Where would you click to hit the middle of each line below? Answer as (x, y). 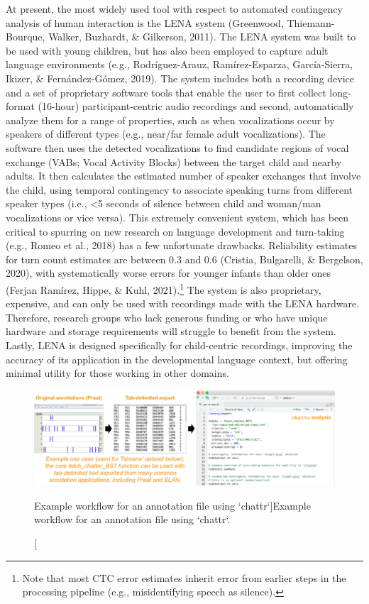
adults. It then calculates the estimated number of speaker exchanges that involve (183, 176)
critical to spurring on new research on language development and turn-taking (175, 231)
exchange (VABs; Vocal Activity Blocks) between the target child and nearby (174, 161)
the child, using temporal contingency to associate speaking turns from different (179, 189)
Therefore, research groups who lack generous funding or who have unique (167, 317)
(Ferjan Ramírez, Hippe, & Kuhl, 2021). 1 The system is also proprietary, (164, 288)
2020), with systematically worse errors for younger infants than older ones (169, 273)
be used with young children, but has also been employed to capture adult (167, 50)
